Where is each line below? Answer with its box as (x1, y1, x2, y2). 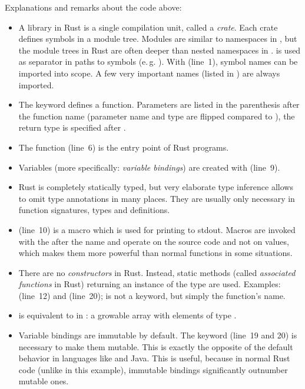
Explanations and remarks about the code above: (5, 1, 182, 13)
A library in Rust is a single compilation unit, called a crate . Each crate (18, 21, 278, 33)
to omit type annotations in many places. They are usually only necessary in (18, 192, 295, 204)
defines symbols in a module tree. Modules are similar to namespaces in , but (18, 32, 297, 45)
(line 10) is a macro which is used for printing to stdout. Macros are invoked (18, 223, 296, 235)
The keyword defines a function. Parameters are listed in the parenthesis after (18, 98, 300, 111)
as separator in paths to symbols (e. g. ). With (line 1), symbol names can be (18, 55, 298, 68)
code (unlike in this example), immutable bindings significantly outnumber (18, 363, 288, 375)
